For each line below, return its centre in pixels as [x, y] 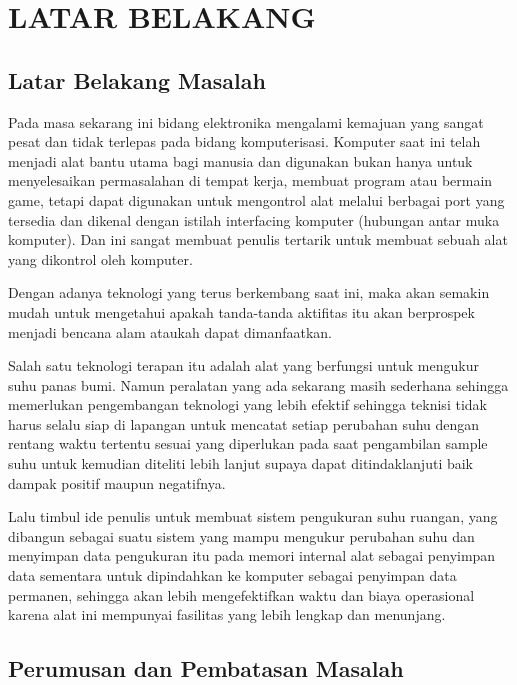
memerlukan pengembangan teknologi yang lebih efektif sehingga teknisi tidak [247, 404]
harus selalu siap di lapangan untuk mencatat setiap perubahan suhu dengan [244, 423]
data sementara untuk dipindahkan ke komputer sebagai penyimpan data [232, 575]
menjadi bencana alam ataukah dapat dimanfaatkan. [170, 331]
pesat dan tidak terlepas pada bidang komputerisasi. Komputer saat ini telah [244, 141]
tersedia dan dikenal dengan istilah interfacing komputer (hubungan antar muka [254, 219]
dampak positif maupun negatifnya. [117, 482]
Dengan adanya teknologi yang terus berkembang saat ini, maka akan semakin [249, 292]
